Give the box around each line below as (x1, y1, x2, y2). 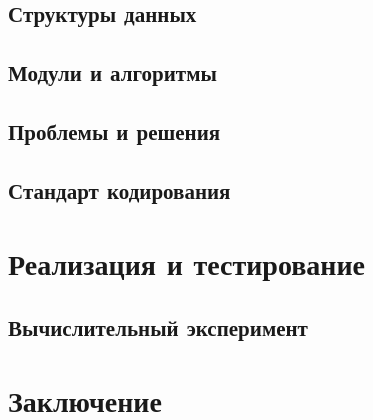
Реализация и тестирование (8, 243, 366, 284)
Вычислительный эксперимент (8, 311, 308, 342)
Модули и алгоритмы (8, 57, 217, 88)
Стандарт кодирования (8, 174, 231, 205)
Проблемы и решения (8, 115, 221, 146)
